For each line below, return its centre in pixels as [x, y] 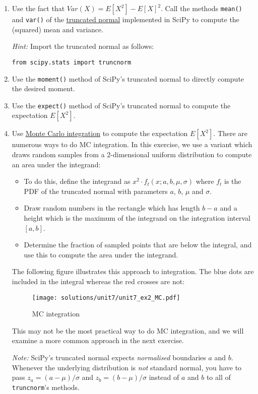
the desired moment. [43, 88]
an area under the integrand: [56, 164]
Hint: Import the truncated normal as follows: [83, 46]
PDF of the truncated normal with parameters [96, 191]
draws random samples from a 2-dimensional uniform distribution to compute [132, 154]
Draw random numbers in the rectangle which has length [112, 208]
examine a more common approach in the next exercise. [98, 340]
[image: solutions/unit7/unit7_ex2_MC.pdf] [106, 298]
